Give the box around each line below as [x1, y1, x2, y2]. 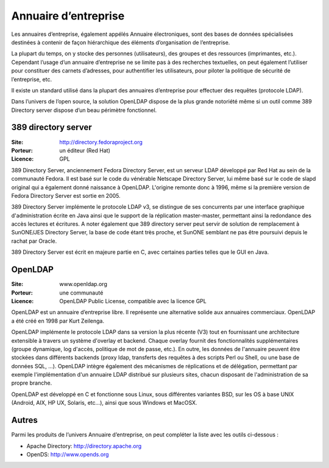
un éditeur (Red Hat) [59, 147, 111, 154]
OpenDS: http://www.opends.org [26, 450, 109, 458]
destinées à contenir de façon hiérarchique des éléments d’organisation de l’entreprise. [11, 38, 230, 46]
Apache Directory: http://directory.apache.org [26, 442, 142, 450]
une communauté [59, 289, 104, 296]
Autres [11, 415, 38, 425]
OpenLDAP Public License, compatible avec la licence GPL [59, 297, 207, 304]
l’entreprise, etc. [11, 75, 52, 83]
